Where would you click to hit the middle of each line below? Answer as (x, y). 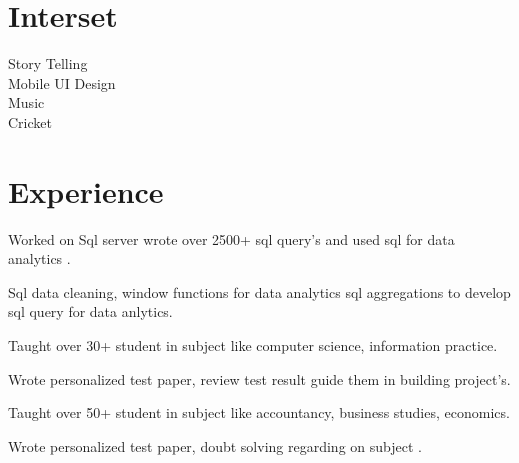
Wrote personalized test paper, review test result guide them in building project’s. (259, 378)
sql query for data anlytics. (90, 311)
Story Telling (48, 63)
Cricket (30, 121)
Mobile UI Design (62, 82)
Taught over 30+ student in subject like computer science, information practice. (253, 345)
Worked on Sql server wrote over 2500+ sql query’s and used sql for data (231, 238)
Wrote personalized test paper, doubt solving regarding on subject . (215, 445)
